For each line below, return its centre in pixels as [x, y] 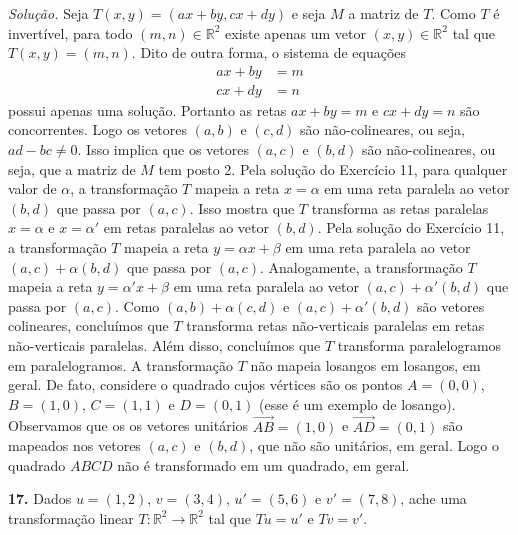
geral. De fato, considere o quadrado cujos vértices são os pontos [205, 384]
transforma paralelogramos [419, 344]
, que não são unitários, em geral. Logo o [374, 445]
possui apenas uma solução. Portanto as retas [147, 109]
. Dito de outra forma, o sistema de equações [269, 52]
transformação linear [71, 517]
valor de [32, 188]
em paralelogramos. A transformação [121, 364]
